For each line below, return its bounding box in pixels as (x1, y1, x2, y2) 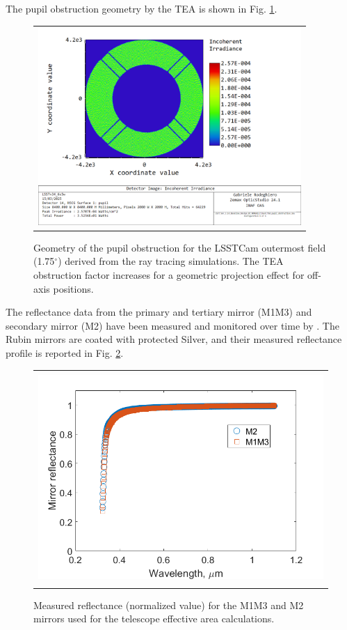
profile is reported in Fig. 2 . (6, 346, 124, 360)
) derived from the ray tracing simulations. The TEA (58, 254, 284, 268)
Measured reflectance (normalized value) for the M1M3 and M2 (33, 597, 304, 612)
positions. (53, 281, 94, 295)
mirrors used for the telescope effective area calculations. (33, 611, 275, 626)
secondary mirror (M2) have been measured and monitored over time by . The (6, 318, 339, 332)
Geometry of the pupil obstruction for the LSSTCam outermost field (33, 240, 326, 254)
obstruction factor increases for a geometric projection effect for (33, 268, 305, 282)
